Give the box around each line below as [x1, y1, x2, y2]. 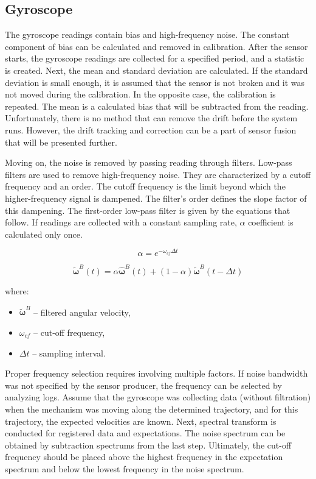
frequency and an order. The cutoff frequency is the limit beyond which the [5, 180, 286, 193]
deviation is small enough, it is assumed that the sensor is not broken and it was [5, 76, 305, 88]
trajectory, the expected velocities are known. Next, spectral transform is [5, 414, 276, 427]
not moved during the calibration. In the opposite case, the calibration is [5, 88, 276, 101]
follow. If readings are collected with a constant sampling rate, [5, 216, 237, 229]
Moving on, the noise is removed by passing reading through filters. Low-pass [5, 156, 292, 169]
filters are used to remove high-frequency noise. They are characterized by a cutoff [5, 168, 311, 180]
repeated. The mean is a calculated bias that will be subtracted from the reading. [5, 99, 309, 112]
